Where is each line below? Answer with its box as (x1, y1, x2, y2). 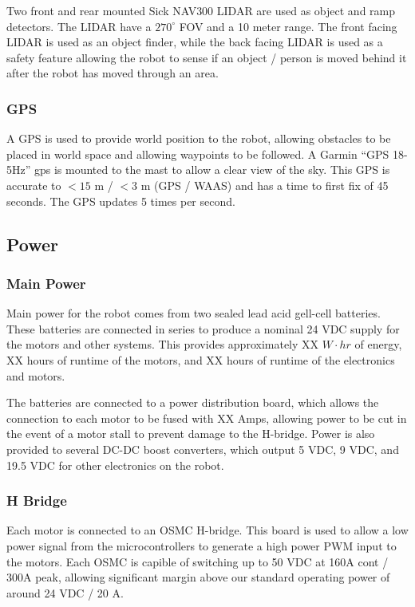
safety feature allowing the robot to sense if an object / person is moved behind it (6, 49, 407, 65)
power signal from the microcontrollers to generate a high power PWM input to (6, 537, 397, 554)
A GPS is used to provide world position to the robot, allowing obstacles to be (6, 130, 391, 147)
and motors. (6, 367, 65, 384)
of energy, (354, 336, 402, 353)
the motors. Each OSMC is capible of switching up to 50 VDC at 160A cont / (6, 553, 389, 570)
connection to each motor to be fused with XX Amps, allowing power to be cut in (6, 409, 407, 426)
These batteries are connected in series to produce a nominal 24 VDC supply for (6, 320, 400, 337)
